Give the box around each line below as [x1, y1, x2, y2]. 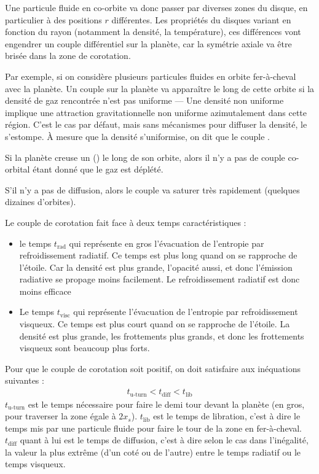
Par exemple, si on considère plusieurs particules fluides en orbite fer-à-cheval [5, 69, 296, 82]
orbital [5, 163, 30, 176]
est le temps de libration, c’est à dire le [153, 410, 301, 422]
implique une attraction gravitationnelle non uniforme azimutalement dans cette [5, 106, 307, 118]
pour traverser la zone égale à [5, 410, 116, 422]
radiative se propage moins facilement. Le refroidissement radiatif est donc [19, 273, 300, 286]
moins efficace [19, 284, 71, 297]
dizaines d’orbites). [5, 195, 76, 208]
